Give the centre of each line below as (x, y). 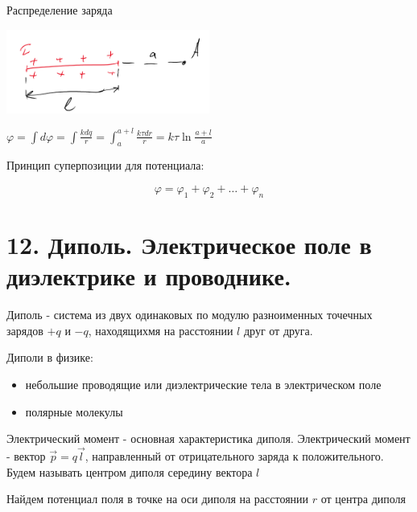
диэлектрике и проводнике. (149, 276)
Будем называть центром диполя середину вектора (130, 471)
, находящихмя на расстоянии (161, 330)
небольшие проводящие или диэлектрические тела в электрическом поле (203, 384)
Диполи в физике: (50, 357)
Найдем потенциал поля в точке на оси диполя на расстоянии (158, 499)
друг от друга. (278, 330)
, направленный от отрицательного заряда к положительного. (234, 455)
